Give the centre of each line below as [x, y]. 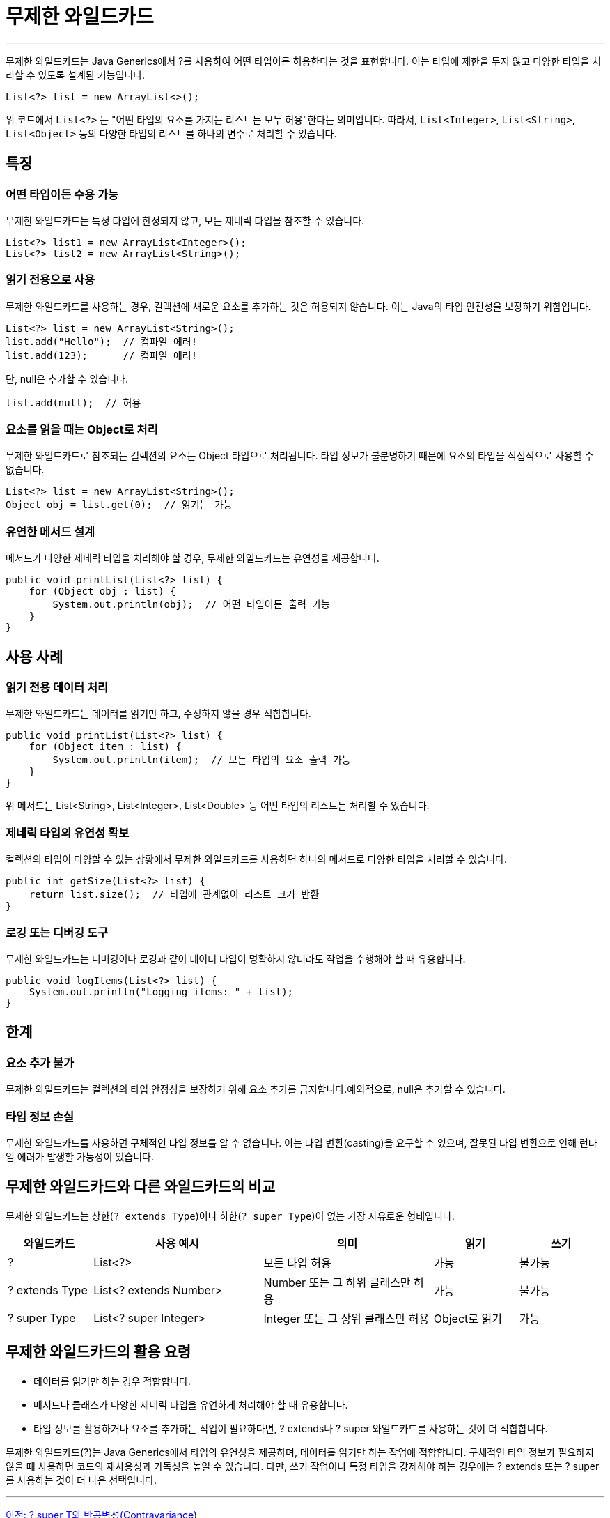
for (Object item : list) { [105, 747]
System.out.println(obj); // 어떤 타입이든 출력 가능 [191, 605]
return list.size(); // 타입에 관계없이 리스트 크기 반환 [174, 895]
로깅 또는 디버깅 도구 [57, 932]
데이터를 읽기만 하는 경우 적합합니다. [112, 1381]
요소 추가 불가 [40, 1063]
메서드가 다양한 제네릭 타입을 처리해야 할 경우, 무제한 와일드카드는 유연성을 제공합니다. [193, 558]
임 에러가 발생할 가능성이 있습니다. [80, 1156]
